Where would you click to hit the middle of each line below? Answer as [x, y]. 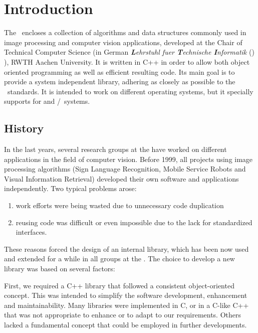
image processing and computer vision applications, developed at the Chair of [123, 42]
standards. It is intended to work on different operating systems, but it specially [130, 91]
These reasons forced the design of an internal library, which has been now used [126, 248]
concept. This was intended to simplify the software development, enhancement [126, 295]
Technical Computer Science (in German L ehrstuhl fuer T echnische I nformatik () [129, 52]
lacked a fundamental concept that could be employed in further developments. [125, 324]
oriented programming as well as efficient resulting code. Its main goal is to [119, 71]
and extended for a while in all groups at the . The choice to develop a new [119, 259]
